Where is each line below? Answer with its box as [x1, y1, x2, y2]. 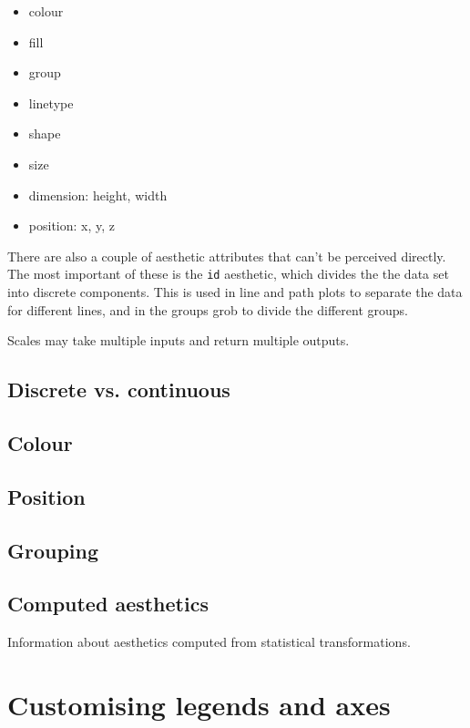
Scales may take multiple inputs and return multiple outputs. [7, 331, 350, 350]
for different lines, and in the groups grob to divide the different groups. [7, 300, 408, 319]
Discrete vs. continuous [7, 375, 230, 404]
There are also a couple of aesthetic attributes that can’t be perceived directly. [7, 246, 446, 265]
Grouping [7, 536, 99, 564]
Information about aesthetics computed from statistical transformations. [7, 632, 411, 651]
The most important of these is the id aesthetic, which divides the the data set [7, 264, 449, 283]
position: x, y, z [28, 216, 116, 235]
